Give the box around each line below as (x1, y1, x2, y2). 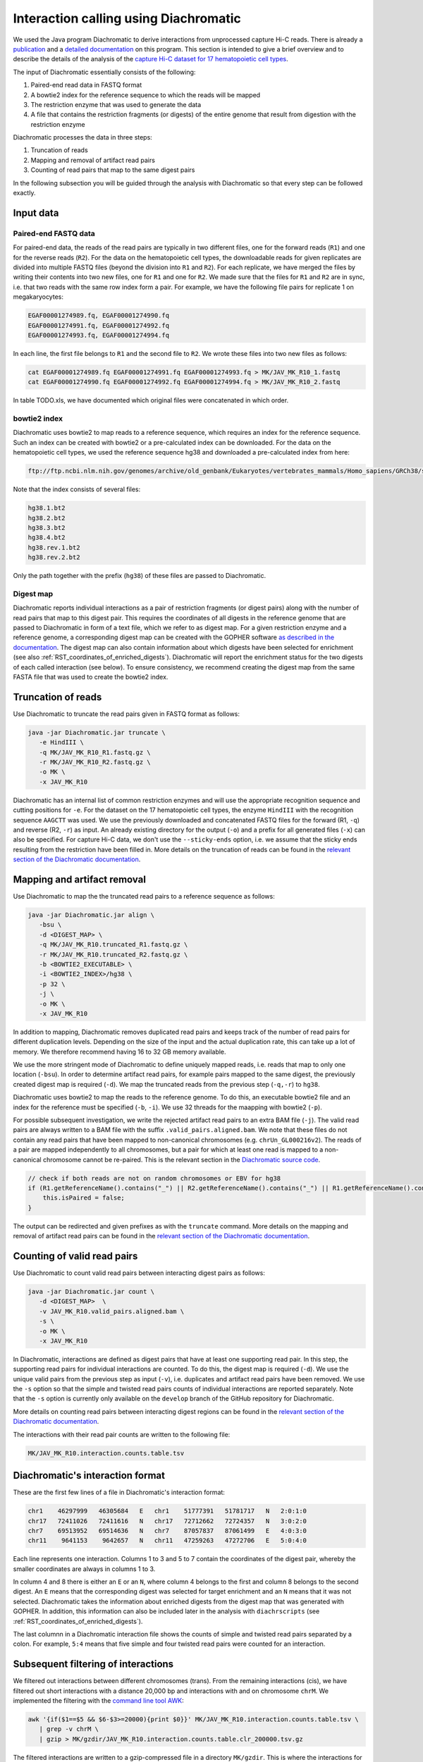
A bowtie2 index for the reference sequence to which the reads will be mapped (30, 90, 261, 99)
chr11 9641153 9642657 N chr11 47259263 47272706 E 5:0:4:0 (27, 1536, 307, 1545)
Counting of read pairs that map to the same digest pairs (30, 166, 195, 174)
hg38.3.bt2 (27, 524, 66, 531)
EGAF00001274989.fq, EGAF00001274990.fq (27, 312, 169, 320)
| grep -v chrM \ (39, 1725, 99, 1733)
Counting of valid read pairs (13, 1250, 138, 1262)
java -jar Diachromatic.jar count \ (27, 1287, 155, 1295)
